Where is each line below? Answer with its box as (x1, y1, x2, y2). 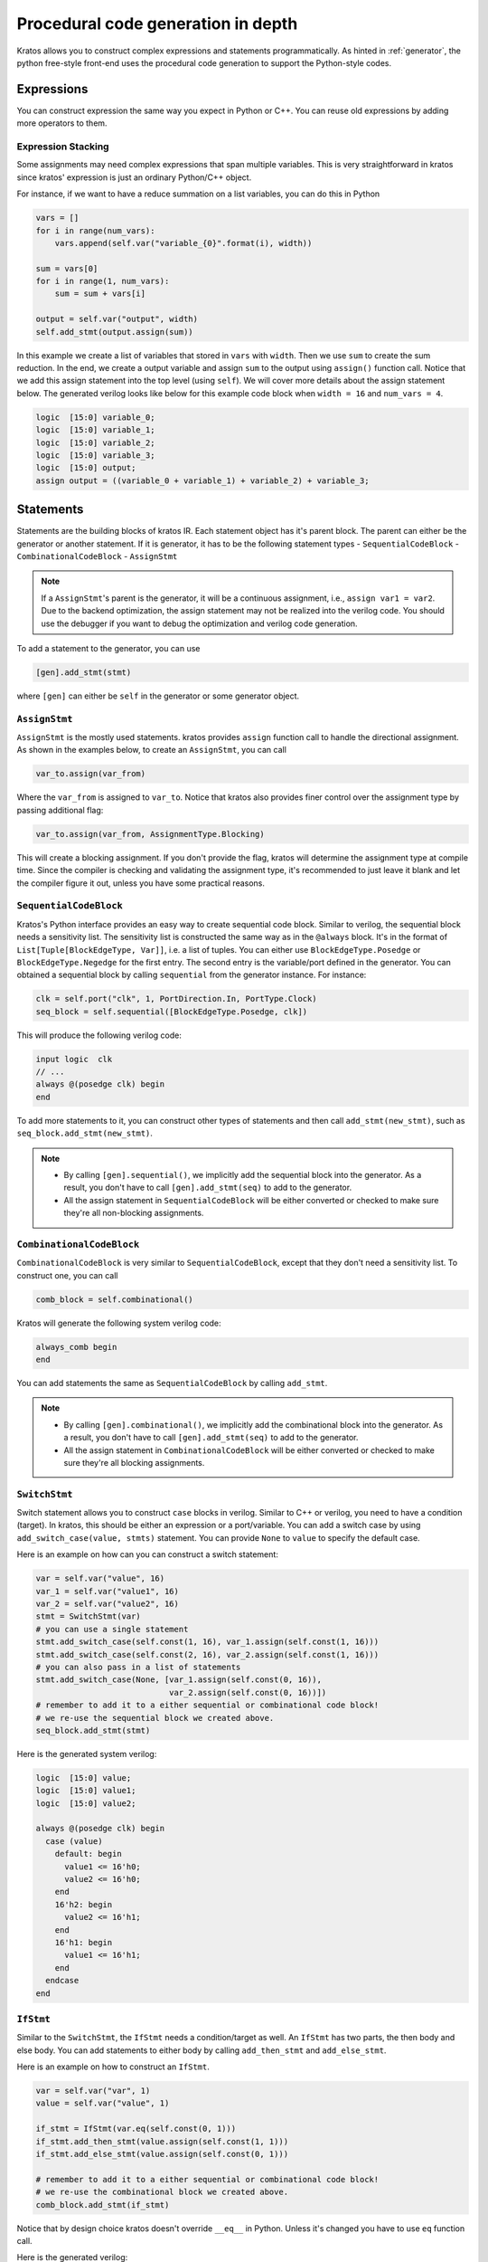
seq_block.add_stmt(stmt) (35, 1725, 151, 1735)
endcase (45, 1975, 80, 1986)
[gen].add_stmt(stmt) (35, 667, 132, 678)
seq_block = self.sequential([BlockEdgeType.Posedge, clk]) (35, 1006, 308, 1017)
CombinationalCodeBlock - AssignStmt (16, 551, 178, 562)
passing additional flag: (16, 804, 104, 815)
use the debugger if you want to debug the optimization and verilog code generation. (41, 618, 358, 629)
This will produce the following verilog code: (16, 1030, 183, 1041)
